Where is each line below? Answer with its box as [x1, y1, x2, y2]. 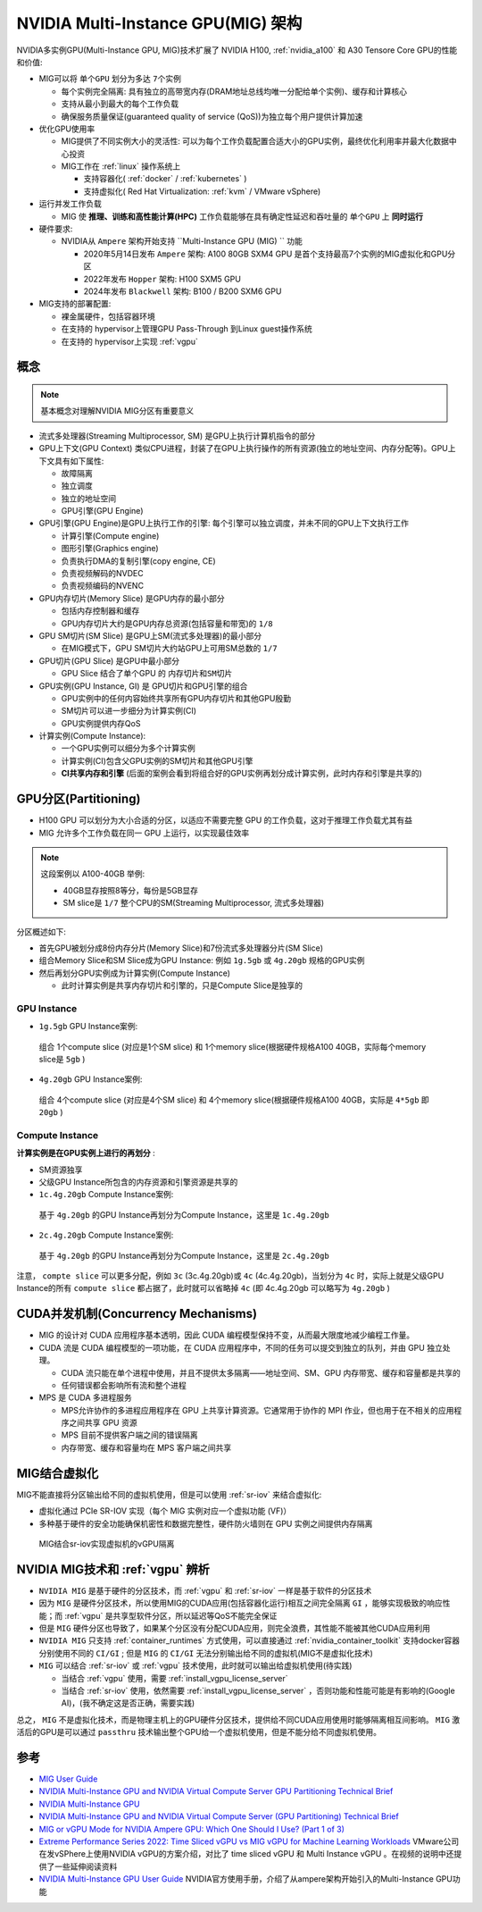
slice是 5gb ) [38, 1054, 86, 1064]
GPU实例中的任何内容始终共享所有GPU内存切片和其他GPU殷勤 [61, 692, 292, 703]
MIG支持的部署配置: [38, 298, 112, 309]
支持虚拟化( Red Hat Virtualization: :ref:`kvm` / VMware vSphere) [83, 186, 321, 197]
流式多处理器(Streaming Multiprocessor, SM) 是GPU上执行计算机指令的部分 [38, 430, 316, 441]
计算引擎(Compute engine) [61, 530, 160, 541]
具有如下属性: [54, 456, 104, 466]
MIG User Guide [38, 1774, 98, 1784]
